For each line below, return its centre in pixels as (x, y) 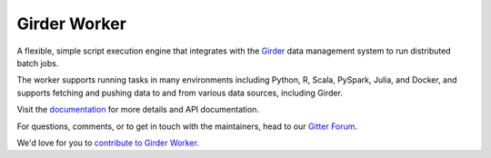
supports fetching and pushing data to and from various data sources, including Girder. (180, 93)
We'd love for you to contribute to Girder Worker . (108, 143)
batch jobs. (38, 63)
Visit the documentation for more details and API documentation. (138, 110)
